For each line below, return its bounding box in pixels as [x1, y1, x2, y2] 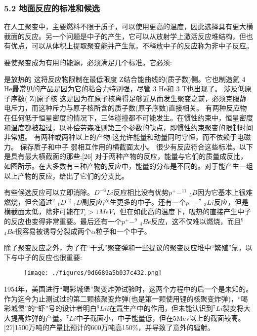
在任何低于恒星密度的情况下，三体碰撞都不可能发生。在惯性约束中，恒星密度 [4, 112, 253, 122]
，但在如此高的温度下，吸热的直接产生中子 [113, 206, 252, 217]
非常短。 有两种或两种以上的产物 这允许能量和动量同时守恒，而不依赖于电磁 [4, 132, 251, 142]
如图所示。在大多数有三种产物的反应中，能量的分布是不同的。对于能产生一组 [4, 160, 253, 171]
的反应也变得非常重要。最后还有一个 [4, 216, 122, 226]
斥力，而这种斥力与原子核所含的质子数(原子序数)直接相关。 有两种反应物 [10, 103, 247, 113]
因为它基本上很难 [197, 187, 253, 197]
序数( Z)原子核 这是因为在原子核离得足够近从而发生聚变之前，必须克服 [10, 93, 240, 103]
